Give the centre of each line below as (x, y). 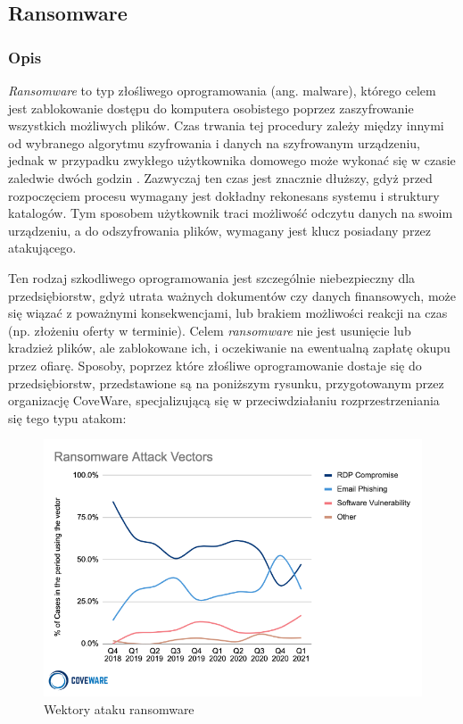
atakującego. (42, 248)
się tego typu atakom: (67, 417)
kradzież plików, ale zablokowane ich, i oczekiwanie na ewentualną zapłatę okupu (229, 348)
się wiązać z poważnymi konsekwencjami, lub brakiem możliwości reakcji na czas (228, 313)
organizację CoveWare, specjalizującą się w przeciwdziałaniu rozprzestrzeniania (224, 400)
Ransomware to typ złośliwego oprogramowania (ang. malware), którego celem (222, 90)
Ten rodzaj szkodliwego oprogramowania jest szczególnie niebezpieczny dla (212, 277)
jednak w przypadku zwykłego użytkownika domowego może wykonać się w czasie (232, 160)
